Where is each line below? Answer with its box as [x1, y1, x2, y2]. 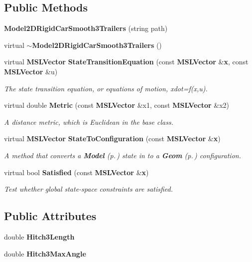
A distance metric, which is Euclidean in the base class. [4, 116, 173, 127]
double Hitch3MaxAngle [4, 248, 86, 259]
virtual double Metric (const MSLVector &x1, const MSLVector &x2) [4, 100, 230, 110]
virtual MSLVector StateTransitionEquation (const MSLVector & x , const [4, 56, 249, 67]
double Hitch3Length [4, 231, 75, 242]
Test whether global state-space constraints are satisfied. [4, 184, 173, 194]
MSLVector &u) [4, 66, 58, 76]
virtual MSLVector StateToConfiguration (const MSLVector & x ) [4, 133, 221, 144]
